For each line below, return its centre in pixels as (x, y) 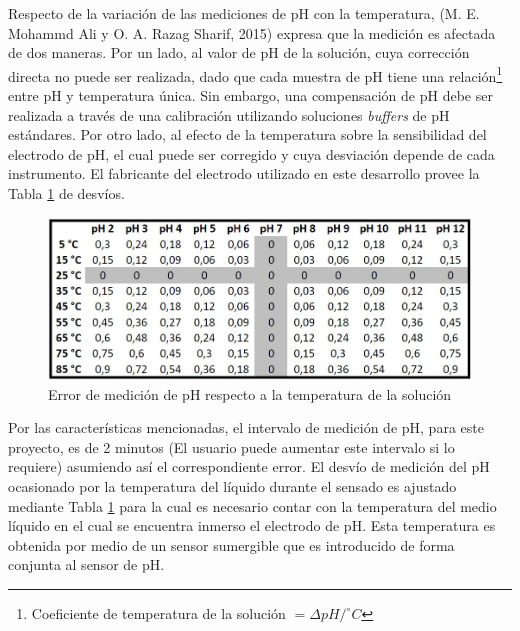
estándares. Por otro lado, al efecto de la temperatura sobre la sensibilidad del (247, 134)
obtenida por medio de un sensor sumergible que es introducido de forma (231, 544)
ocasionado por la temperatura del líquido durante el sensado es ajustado (232, 486)
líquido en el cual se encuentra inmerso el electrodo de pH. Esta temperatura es (252, 525)
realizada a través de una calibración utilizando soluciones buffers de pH (229, 114)
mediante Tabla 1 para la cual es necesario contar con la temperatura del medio (252, 505)
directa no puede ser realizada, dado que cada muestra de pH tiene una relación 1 (255, 74)
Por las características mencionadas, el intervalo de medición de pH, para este (246, 427)
